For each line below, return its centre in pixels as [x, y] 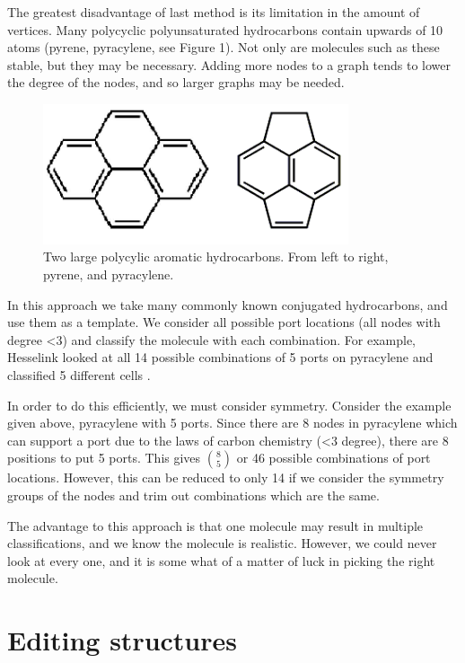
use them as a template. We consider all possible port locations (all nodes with [224, 322]
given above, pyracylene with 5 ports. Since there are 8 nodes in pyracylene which [232, 423]
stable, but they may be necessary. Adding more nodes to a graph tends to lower [229, 64]
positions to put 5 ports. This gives [104, 458]
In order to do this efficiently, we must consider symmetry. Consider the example [229, 405]
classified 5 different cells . [79, 374]
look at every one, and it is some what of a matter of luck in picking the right [221, 560]
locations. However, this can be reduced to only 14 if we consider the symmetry [226, 477]
